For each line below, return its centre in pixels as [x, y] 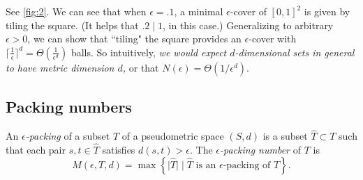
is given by [327, 11]
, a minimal [199, 11]
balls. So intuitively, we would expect [149, 52]
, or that [141, 67]
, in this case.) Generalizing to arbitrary [248, 25]
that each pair [36, 150]
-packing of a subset [68, 136]
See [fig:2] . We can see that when [76, 11]
